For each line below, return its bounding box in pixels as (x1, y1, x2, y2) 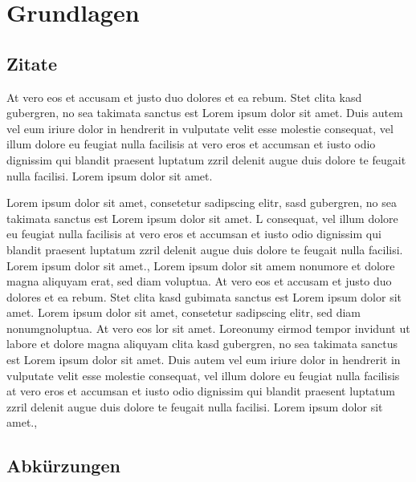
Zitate (6, 51, 58, 75)
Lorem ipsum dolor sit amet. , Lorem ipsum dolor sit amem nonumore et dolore (6, 257, 395, 273)
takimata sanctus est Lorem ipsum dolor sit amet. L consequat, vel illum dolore (6, 209, 398, 226)
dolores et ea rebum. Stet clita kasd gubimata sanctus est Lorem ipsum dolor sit (6, 288, 402, 305)
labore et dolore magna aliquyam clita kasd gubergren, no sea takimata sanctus (6, 335, 398, 352)
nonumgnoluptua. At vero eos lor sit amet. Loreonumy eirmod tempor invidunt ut (6, 319, 410, 336)
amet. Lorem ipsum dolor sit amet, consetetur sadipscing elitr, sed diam (6, 304, 361, 321)
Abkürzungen (6, 453, 120, 478)
